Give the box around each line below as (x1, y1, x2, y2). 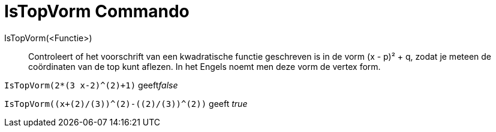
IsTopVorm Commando (4, 1, 190, 22)
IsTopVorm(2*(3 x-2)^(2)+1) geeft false (4, 79, 178, 90)
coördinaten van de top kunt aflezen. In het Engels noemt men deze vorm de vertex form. (28, 61, 381, 72)
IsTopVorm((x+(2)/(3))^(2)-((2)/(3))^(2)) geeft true (4, 98, 248, 109)
